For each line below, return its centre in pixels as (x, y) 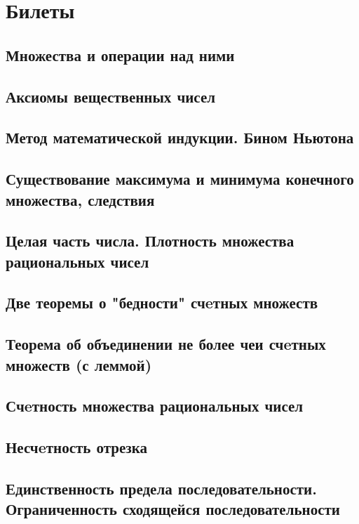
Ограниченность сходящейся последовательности (173, 509)
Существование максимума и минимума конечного (180, 179)
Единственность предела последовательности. (161, 488)
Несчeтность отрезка (76, 447)
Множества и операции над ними (120, 54)
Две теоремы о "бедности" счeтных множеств (162, 302)
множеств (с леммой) (79, 364)
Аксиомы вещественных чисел (111, 96)
